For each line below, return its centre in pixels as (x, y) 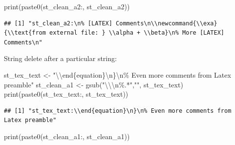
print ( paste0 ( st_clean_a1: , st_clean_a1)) (67, 136)
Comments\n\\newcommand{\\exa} (167, 23)
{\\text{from (25, 33)
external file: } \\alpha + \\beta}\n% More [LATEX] (137, 33)
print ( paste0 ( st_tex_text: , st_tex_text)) (66, 94)
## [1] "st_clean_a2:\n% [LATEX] (58, 23)
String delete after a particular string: (60, 58)
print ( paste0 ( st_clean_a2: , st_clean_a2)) (67, 6)
